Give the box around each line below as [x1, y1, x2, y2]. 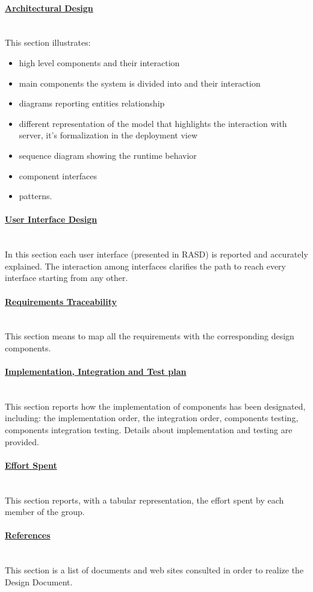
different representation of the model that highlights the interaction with [19, 117, 287, 129]
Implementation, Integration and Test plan [5, 365, 187, 378]
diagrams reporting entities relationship [19, 97, 165, 109]
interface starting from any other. [5, 271, 128, 284]
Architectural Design [5, 1, 93, 14]
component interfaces [19, 169, 98, 182]
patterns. [19, 190, 52, 202]
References [5, 529, 51, 541]
